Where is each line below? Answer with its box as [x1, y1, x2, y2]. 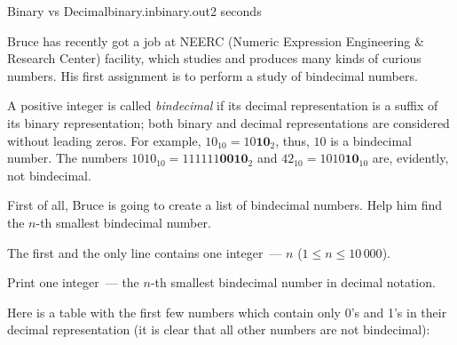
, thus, [275, 131, 310, 149]
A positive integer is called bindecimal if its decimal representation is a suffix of [7, 96, 438, 115]
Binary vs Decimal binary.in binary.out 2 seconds [7, 2, 262, 20]
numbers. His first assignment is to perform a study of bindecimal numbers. [7, 66, 418, 84]
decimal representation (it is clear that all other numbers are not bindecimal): [7, 320, 430, 339]
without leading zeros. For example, [7, 131, 201, 149]
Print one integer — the [7, 273, 139, 292]
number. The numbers [7, 148, 128, 167]
